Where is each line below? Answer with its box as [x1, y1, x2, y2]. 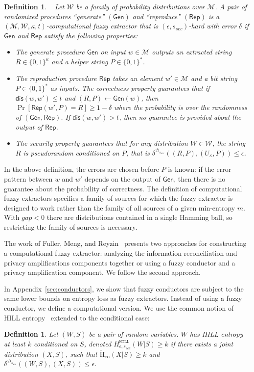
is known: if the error [168, 164, 231, 174]
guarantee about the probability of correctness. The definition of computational [4, 183, 242, 193]
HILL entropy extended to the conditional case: [4, 312, 150, 322]
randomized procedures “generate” [4, 11, 105, 21]
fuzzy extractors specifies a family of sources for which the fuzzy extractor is [4, 193, 233, 203]
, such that [65, 348, 97, 359]
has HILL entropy [189, 329, 243, 339]
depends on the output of [84, 173, 161, 184]
